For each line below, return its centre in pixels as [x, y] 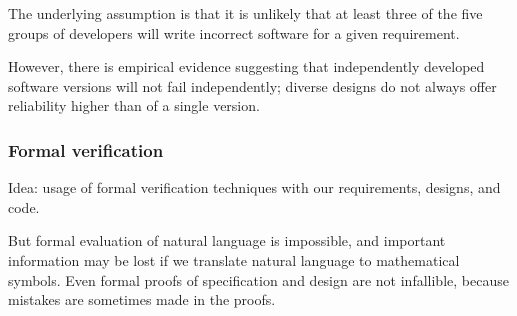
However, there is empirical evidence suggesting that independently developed [246, 66]
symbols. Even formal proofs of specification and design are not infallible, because [258, 279]
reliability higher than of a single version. [134, 105]
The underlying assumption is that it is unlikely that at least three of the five [245, 13]
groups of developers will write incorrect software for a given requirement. [234, 32]
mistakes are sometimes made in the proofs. [142, 299]
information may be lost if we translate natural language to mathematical [234, 259]
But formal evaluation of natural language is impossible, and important [227, 240]
